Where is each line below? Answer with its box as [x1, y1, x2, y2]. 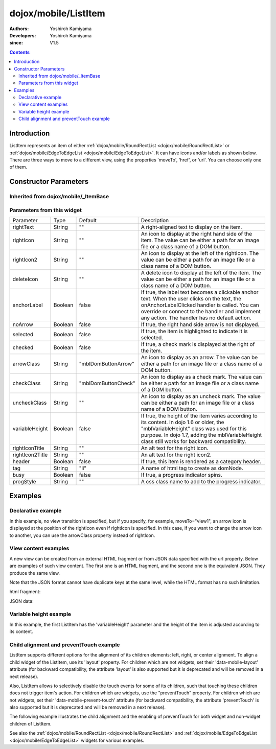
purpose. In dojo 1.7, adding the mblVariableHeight [141, 432, 262, 439]
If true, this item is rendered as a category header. [141, 458, 262, 465]
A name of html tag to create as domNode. [141, 465, 244, 472]
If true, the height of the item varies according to [141, 412, 258, 419]
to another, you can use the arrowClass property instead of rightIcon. [9, 532, 155, 539]
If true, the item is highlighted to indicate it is [141, 327, 248, 335]
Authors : [9, 26, 29, 32]
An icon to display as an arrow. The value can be [141, 354, 258, 361]
